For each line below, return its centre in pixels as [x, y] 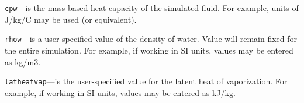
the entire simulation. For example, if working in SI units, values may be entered [149, 50]
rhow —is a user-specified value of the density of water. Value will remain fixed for [151, 39]
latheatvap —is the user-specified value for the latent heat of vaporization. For [146, 81]
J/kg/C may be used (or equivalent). [71, 19]
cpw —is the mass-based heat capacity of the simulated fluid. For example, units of [152, 8]
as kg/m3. [23, 61]
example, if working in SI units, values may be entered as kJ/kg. [120, 92]
